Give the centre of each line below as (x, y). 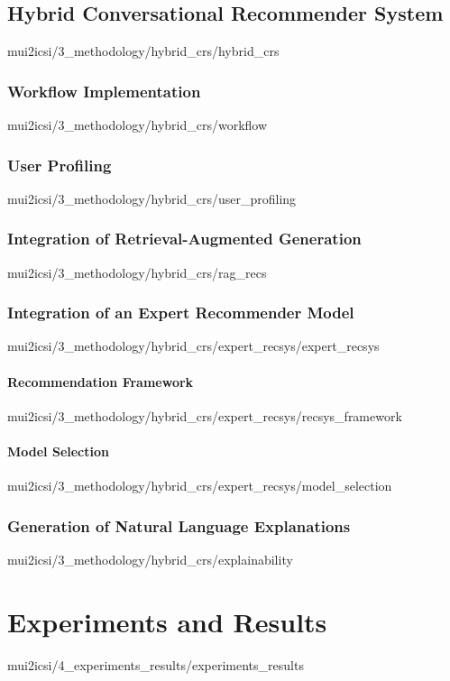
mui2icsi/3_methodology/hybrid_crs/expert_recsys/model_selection (200, 486)
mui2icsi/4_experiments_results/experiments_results (156, 664)
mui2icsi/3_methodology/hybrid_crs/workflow (138, 125)
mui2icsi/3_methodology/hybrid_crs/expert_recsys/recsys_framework (205, 415)
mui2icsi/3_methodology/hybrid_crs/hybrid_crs (143, 51)
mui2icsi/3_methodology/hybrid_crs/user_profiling (152, 198)
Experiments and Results (167, 621)
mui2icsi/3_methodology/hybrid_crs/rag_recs (137, 272)
